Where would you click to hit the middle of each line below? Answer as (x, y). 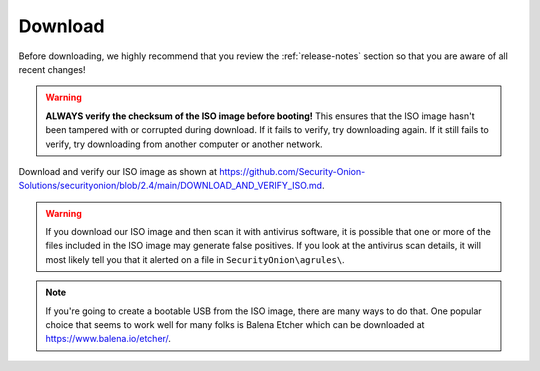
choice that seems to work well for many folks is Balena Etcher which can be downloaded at (235, 325)
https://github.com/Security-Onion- (292, 171)
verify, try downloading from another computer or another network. (184, 144)
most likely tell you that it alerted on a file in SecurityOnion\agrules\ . (195, 259)
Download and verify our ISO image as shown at (118, 171)
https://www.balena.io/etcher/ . (108, 339)
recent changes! (52, 69)
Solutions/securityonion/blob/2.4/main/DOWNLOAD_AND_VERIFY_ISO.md (170, 186)
